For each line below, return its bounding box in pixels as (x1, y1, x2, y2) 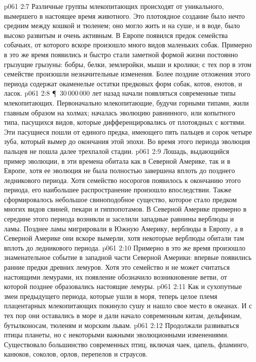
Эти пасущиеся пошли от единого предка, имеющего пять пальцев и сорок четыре (4, 126, 252, 137)
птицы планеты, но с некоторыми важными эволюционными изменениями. (4, 329, 229, 340)
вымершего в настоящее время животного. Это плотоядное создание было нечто (4, 10, 245, 21)
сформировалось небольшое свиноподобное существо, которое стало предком (4, 194, 237, 204)
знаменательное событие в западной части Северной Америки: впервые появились (4, 252, 252, 262)
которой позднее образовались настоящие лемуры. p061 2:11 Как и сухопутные (4, 281, 242, 291)
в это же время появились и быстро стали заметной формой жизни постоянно (4, 49, 238, 59)
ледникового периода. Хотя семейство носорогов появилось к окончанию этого (4, 175, 241, 185)
